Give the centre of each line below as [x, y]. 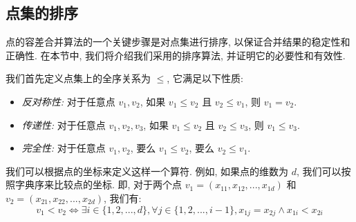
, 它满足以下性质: [205, 78]
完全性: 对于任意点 [64, 148]
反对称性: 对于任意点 [68, 101]
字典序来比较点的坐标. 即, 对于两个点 [99, 184]
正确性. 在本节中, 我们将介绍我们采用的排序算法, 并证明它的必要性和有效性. [176, 55]
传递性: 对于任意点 [64, 124]
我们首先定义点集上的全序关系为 [78, 78]
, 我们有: [123, 198]
